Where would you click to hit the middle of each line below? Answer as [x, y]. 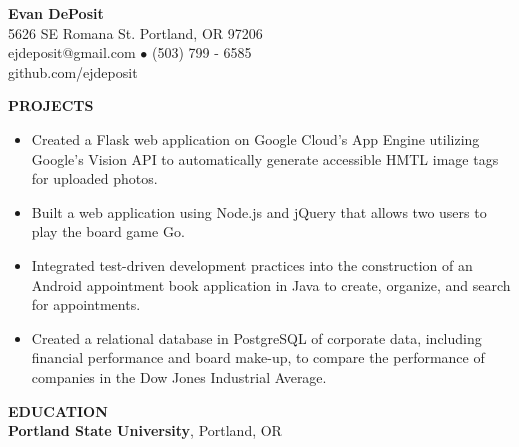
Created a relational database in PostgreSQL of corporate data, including [256, 337]
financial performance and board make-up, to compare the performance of [258, 357]
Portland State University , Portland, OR [145, 430]
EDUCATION [58, 410]
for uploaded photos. [94, 178]
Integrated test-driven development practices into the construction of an [252, 264]
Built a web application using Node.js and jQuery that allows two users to [259, 211]
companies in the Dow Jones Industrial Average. [179, 376]
